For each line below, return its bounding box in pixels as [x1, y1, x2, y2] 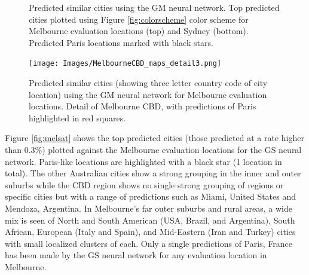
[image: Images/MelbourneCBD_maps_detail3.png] [29, 59, 222, 68]
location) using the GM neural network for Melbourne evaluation [29, 88, 267, 100]
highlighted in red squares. [29, 111, 126, 124]
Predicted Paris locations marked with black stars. [29, 36, 213, 48]
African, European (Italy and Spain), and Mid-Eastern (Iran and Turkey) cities [5, 225, 296, 238]
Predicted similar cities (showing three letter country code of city [29, 77, 268, 89]
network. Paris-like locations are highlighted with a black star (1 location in [5, 155, 282, 167]
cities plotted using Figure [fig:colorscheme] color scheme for [29, 13, 249, 25]
